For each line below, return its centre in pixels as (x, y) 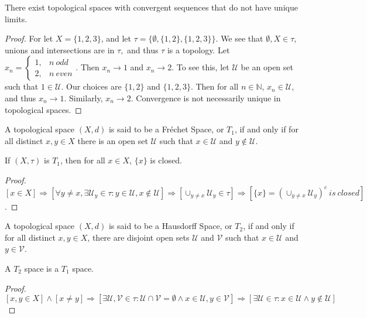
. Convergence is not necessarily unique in (206, 98)
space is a (42, 268)
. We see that (239, 38)
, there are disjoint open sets (138, 237)
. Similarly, (83, 98)
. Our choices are (91, 86)
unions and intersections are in (60, 49)
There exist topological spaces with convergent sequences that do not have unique (151, 7)
